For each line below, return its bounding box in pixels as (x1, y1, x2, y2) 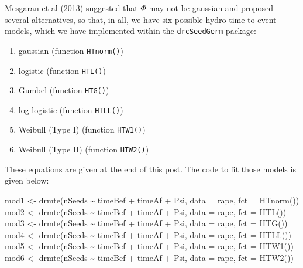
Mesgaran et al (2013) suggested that (5, 2, 138, 13)
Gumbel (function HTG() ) (18, 84, 109, 96)
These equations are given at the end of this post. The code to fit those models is (5, 162, 296, 175)
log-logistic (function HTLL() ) (18, 103, 123, 116)
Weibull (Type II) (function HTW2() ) (18, 143, 149, 155)
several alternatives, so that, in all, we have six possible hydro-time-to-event (5, 13, 277, 25)
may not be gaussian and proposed (149, 2, 274, 13)
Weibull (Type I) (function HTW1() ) (18, 123, 146, 135)
